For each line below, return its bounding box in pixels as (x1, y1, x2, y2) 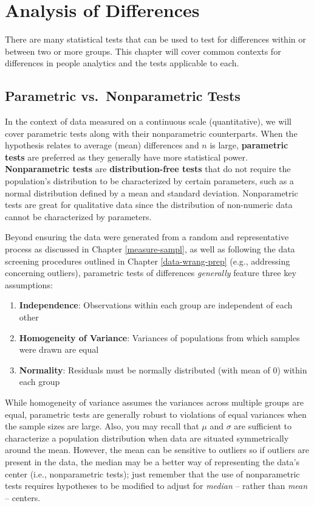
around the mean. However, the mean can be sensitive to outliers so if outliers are (5, 443, 310, 456)
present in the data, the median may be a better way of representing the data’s (5, 455, 299, 468)
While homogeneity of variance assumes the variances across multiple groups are (5, 395, 304, 408)
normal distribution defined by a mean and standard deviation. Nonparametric (5, 186, 298, 199)
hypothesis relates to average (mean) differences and (5, 139, 199, 151)
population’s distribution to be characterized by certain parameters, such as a (5, 175, 294, 187)
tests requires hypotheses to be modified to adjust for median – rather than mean (5, 479, 308, 492)
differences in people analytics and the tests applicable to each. (5, 57, 239, 69)
